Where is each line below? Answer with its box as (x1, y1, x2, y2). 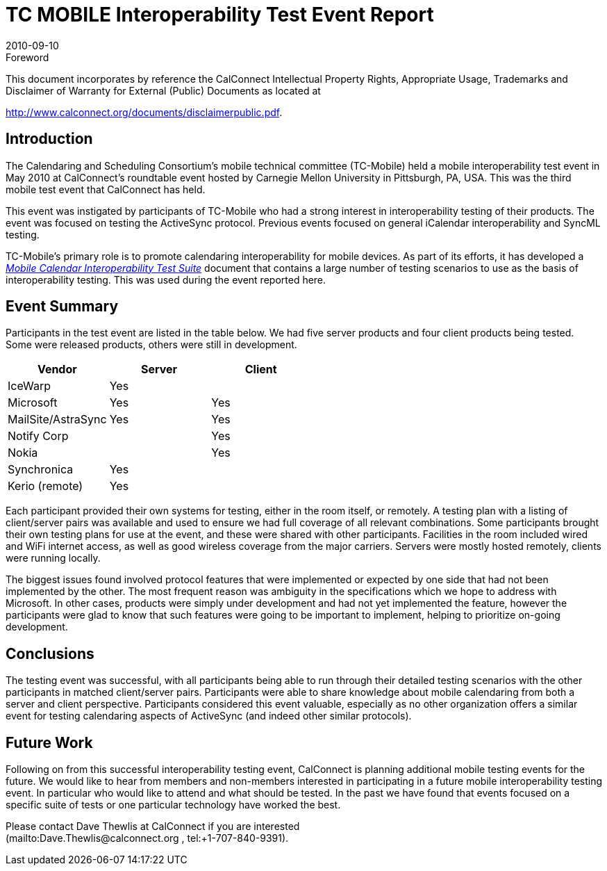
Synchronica (8, 462, 74, 477)
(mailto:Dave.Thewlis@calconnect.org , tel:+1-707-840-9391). (6, 832, 289, 845)
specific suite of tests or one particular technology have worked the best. (6, 799, 341, 811)
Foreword (6, 51, 49, 63)
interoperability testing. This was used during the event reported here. (6, 273, 326, 286)
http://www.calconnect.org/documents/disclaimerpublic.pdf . (6, 106, 283, 118)
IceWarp (8, 379, 51, 393)
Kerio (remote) (8, 479, 83, 494)
